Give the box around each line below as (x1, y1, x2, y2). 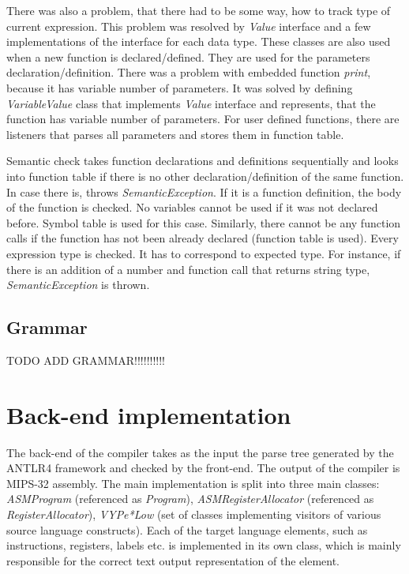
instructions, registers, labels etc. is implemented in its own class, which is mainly (6, 537, 401, 553)
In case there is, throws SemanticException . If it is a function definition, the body (6, 183, 402, 200)
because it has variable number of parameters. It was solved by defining (6, 79, 353, 96)
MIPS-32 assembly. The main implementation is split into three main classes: (6, 475, 380, 491)
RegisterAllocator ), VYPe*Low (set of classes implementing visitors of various (6, 505, 381, 522)
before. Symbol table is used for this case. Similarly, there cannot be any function (6, 214, 401, 231)
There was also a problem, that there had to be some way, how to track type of (6, 2, 391, 18)
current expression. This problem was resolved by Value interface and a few (6, 17, 371, 34)
